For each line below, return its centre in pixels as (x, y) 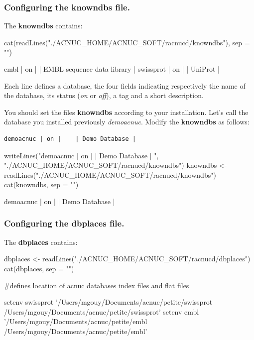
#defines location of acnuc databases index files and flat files (97, 285)
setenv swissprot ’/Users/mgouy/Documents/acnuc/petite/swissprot (108, 302)
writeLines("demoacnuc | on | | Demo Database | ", (81, 155)
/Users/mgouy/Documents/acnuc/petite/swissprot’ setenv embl (102, 311)
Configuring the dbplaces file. (64, 223)
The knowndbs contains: (43, 26)
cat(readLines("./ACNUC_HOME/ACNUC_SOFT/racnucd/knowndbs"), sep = (127, 42)
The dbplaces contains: (41, 242)
